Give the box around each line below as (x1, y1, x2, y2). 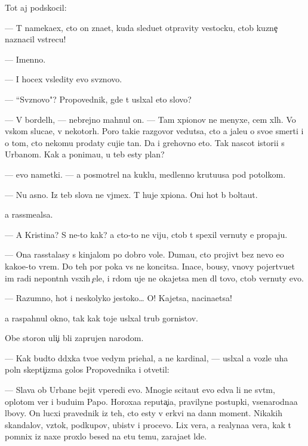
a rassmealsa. (5, 208, 53, 221)
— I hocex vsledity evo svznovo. (5, 73, 122, 85)
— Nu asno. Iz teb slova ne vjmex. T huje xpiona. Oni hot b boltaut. (5, 188, 258, 200)
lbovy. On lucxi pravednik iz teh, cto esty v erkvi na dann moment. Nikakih (5, 407, 282, 419)
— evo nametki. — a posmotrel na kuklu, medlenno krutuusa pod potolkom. (5, 168, 286, 180)
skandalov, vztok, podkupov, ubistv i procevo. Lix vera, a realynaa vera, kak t (5, 418, 292, 430)
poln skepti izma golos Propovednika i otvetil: (5, 363, 170, 376)
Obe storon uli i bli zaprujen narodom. (5, 332, 144, 344)
